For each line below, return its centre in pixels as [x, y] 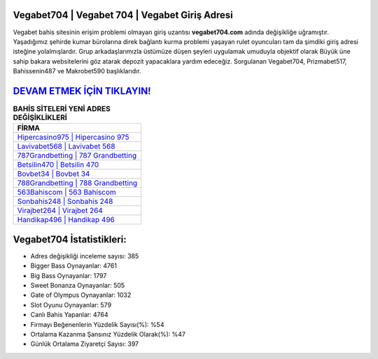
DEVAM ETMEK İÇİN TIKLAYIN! [82, 91]
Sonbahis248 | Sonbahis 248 [65, 201]
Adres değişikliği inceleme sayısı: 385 [85, 256]
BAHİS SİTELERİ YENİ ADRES [62, 109]
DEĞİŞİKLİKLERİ [40, 117]
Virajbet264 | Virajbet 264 [60, 211]
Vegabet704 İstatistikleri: [70, 239]
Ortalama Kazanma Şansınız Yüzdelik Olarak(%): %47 [108, 334]
